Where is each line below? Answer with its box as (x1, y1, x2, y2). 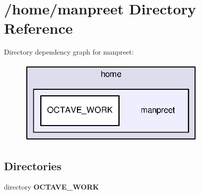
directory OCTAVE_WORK (4, 182, 99, 192)
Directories (4, 158, 62, 174)
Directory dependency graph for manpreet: (4, 47, 134, 57)
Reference (4, 18, 73, 38)
